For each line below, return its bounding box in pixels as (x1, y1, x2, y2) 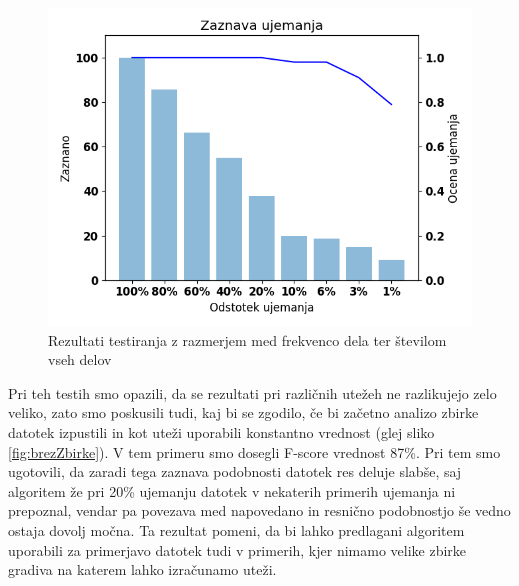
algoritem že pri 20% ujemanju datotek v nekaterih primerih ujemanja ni (8, 480, 456, 501)
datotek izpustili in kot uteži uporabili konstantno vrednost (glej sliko (8, 421, 435, 442)
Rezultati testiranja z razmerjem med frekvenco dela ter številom (48, 329, 447, 350)
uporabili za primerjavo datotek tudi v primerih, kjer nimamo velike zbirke (8, 539, 467, 560)
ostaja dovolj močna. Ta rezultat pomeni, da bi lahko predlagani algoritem (8, 519, 465, 540)
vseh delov (48, 349, 112, 370)
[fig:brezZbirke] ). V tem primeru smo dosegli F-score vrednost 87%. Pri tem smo (8, 441, 501, 462)
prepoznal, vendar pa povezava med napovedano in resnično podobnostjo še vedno (8, 500, 511, 521)
